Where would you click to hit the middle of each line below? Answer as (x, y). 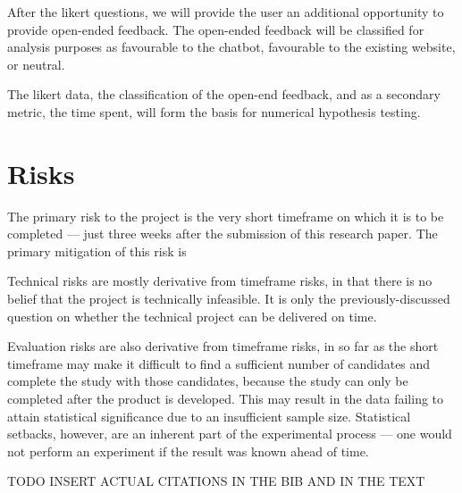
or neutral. (36, 64)
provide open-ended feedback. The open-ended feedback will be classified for (216, 29)
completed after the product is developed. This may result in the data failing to (226, 399)
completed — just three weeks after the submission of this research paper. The (223, 234)
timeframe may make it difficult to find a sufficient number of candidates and (219, 363)
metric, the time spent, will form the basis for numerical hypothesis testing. (214, 111)
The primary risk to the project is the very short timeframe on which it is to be (226, 216)
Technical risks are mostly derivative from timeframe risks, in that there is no (220, 281)
